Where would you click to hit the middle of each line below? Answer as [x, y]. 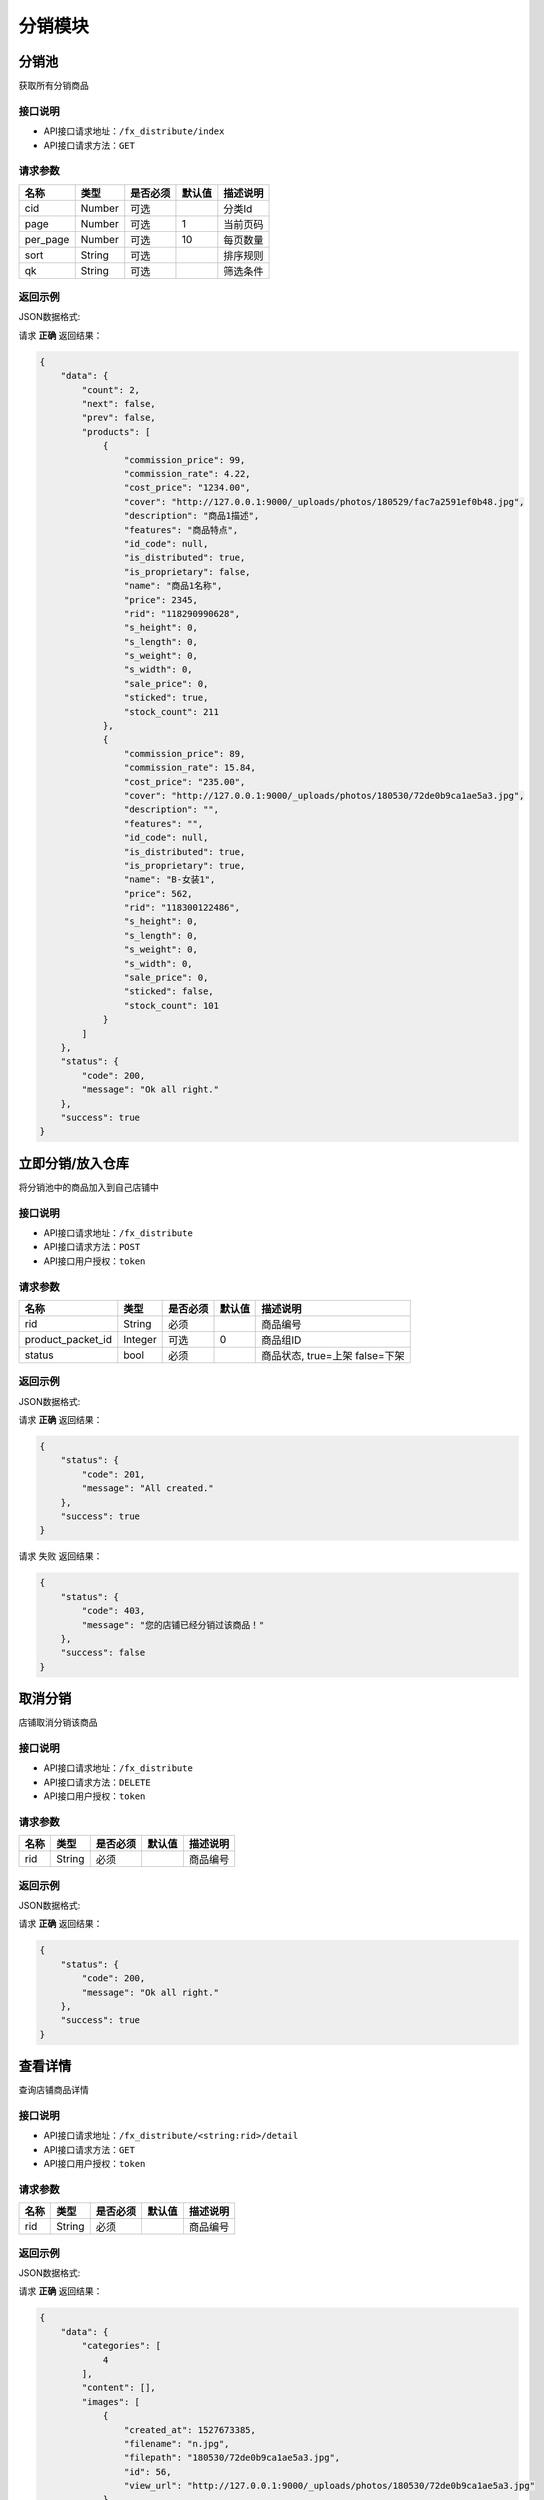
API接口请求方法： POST [92, 1247]
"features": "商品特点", [181, 529]
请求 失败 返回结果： [60, 1556]
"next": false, [119, 404]
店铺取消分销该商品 [58, 1722]
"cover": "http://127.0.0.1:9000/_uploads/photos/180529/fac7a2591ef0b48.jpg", [324, 501]
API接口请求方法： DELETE [97, 1782]
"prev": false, [119, 418]
